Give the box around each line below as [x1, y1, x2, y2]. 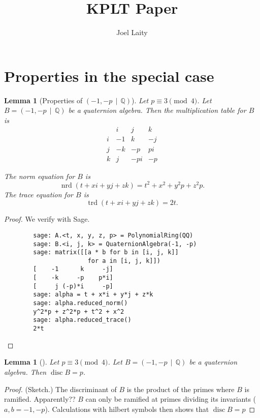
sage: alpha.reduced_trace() [33, 316, 132, 324]
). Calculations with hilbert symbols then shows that [45, 403, 209, 414]
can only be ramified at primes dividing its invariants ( [85, 394, 256, 404]
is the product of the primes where [126, 383, 235, 394]
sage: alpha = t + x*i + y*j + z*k [33, 291, 153, 298]
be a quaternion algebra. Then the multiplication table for [68, 105, 246, 115]
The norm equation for [4, 170, 75, 181]
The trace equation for [4, 189, 73, 199]
